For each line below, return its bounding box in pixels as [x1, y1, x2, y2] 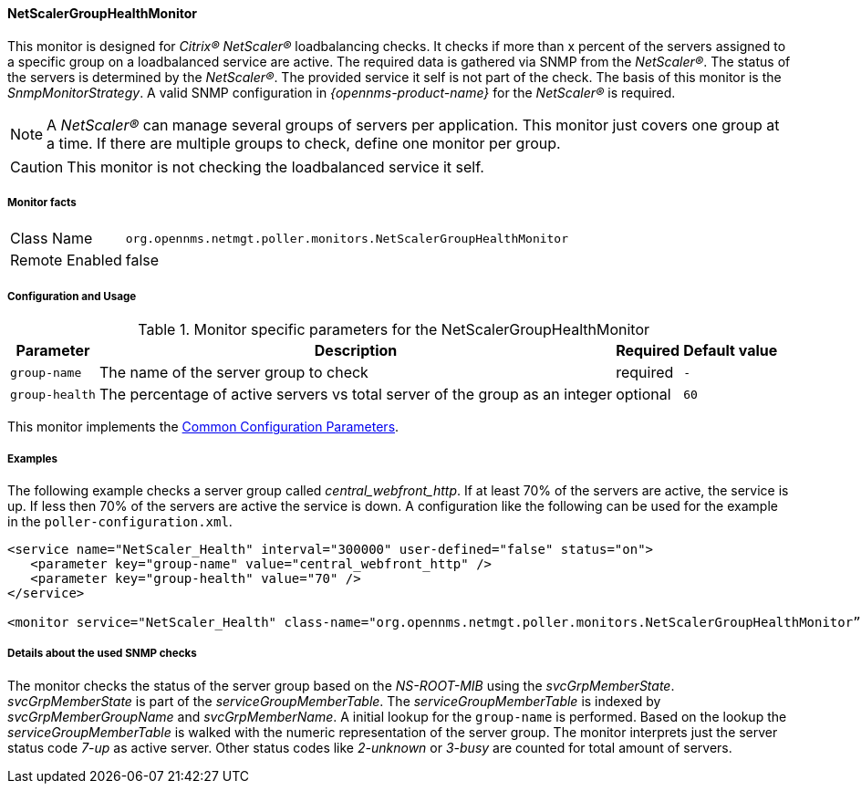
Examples [7, 452, 57, 465]
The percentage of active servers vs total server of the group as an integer [99, 385, 613, 404]
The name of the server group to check [99, 363, 368, 382]
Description [314, 341, 398, 360]
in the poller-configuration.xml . [7, 513, 233, 529]
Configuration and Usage [7, 289, 137, 303]
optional [616, 385, 671, 404]
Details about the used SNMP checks [7, 647, 197, 661]
